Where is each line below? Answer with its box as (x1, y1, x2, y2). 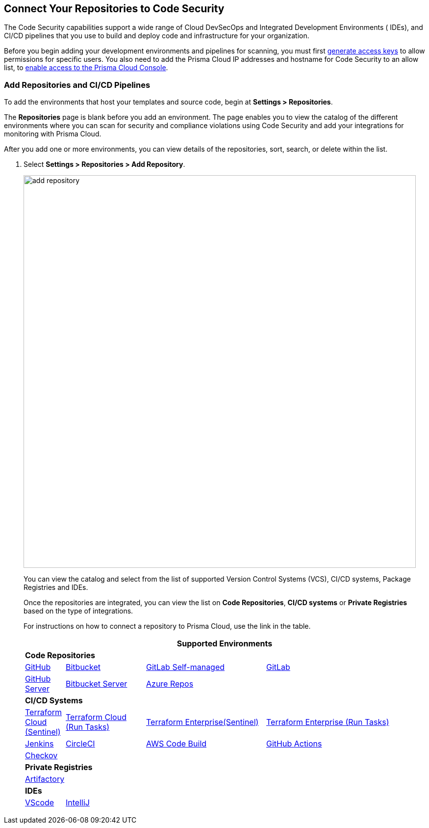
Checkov (25, 750, 58, 761)
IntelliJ (66, 798, 90, 808)
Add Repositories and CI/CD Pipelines (4, 80, 151, 90)
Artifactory (25, 774, 65, 784)
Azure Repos (146, 679, 194, 689)
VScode (25, 798, 54, 808)
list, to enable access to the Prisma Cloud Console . (4, 63, 168, 72)
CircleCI (66, 739, 95, 749)
